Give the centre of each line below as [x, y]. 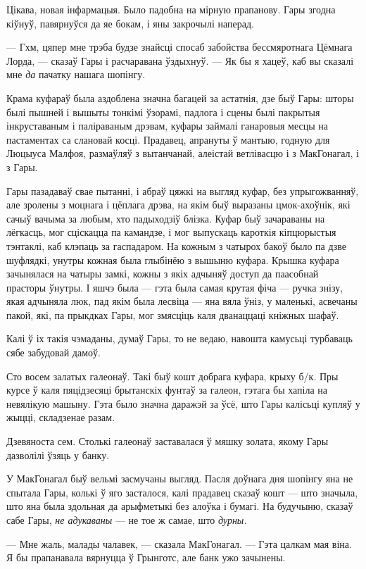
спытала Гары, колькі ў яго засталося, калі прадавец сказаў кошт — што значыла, [182, 492]
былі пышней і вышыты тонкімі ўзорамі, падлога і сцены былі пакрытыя [163, 112]
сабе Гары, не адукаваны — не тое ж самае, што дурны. [127, 520]
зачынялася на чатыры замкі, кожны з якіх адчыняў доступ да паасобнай [163, 274]
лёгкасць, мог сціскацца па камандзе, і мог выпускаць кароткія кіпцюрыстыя [171, 232]
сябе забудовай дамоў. [53, 352]
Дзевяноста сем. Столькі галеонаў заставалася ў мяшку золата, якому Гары [168, 441]
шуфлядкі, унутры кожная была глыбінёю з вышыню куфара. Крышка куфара [173, 260]
